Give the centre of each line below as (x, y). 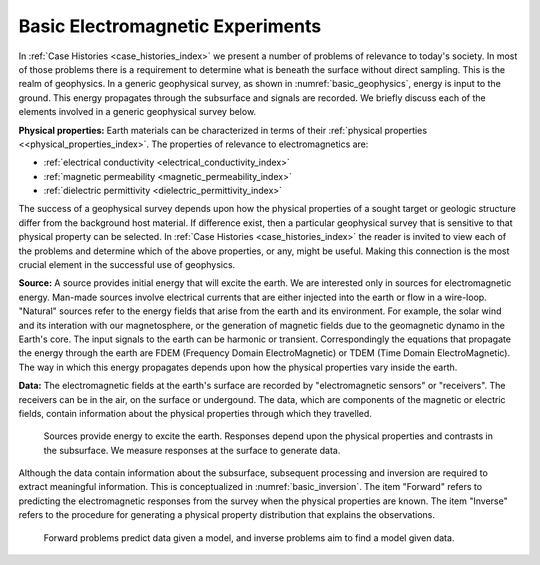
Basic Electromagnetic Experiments (170, 26)
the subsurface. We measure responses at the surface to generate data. (192, 450)
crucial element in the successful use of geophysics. (127, 265)
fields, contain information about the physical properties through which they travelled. (195, 413)
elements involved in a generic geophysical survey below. (137, 112)
